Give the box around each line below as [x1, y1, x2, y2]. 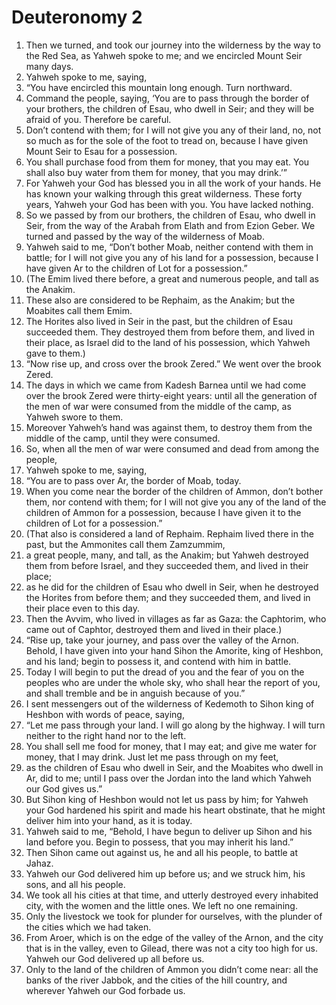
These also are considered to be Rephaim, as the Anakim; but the [25, 294, 296, 306]
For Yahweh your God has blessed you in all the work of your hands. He [25, 177, 322, 189]
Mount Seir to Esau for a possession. [25, 145, 178, 157]
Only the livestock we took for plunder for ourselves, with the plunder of [25, 910, 323, 922]
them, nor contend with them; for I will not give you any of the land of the [25, 496, 327, 508]
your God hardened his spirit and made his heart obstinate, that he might [25, 804, 326, 816]
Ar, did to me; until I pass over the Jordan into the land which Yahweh [25, 772, 312, 784]
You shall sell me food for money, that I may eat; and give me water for [25, 740, 318, 752]
